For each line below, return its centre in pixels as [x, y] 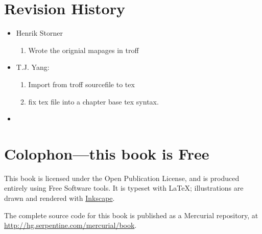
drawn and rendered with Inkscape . [59, 198]
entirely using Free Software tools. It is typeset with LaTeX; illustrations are [124, 188]
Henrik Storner [39, 33]
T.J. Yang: [33, 67]
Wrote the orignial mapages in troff [84, 50]
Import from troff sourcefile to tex [81, 84]
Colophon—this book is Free [107, 153]
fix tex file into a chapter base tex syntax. [93, 101]
